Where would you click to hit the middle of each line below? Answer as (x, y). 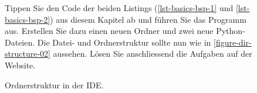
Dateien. (20, 42)
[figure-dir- (232, 42)
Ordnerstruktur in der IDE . (54, 85)
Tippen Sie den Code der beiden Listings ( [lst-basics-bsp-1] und (119, 8)
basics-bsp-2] (28, 19)
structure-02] (28, 54)
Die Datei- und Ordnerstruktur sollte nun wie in (124, 42)
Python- (231, 31)
